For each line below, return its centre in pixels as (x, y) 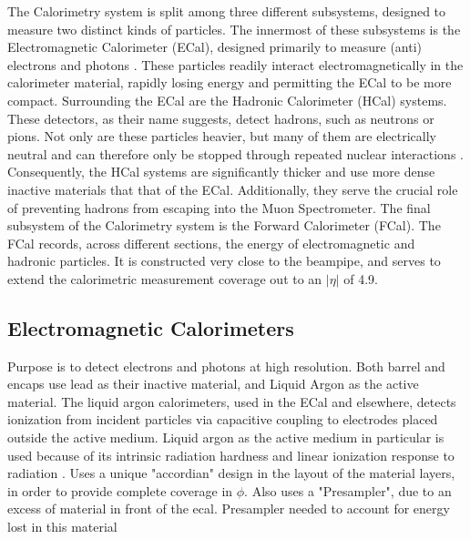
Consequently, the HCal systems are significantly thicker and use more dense (221, 172)
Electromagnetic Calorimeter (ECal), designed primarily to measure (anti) (215, 47)
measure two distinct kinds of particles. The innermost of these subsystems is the (234, 29)
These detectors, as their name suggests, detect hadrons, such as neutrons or (221, 118)
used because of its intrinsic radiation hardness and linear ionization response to (231, 455)
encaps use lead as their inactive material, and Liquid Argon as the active (213, 384)
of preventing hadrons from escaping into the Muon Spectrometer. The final (219, 207)
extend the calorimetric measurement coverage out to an (165, 278)
